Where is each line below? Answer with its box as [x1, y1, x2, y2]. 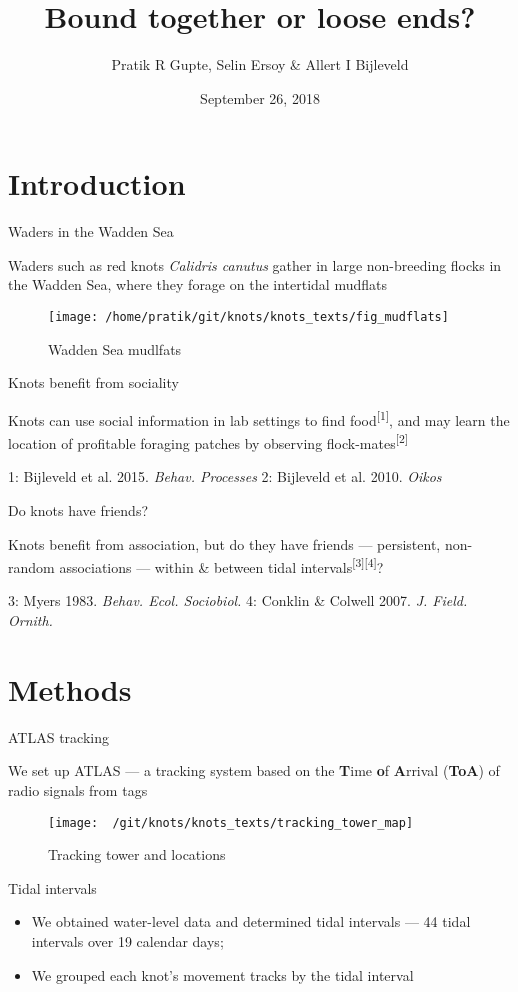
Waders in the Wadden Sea [8, 221, 174, 242]
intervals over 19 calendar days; [31, 930, 224, 951]
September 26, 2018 [200, 87, 320, 108]
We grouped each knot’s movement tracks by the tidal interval [31, 964, 414, 985]
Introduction [8, 163, 186, 204]
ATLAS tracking [8, 726, 109, 747]
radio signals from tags [8, 779, 148, 800]
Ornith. [8, 610, 53, 630]
